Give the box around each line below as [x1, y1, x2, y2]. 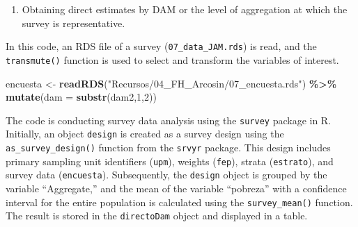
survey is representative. [22, 15, 125, 30]
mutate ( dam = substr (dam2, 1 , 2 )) [6, 90, 157, 104]
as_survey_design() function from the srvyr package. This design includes [6, 140, 331, 154]
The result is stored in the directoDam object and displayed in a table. [6, 208, 308, 223]
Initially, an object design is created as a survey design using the [6, 126, 284, 141]
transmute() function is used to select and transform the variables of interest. [6, 52, 339, 67]
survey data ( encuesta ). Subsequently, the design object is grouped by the [6, 167, 327, 182]
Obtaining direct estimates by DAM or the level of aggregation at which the [22, 2, 348, 16]
